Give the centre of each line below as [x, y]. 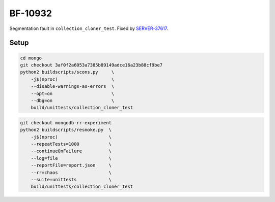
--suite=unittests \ [71, 179]
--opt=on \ [73, 93]
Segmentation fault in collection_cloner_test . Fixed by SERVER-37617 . [89, 28]
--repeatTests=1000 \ [71, 144]
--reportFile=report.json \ [71, 165]
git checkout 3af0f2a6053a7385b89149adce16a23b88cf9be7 [91, 65]
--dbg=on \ [73, 100]
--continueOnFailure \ [71, 151]
